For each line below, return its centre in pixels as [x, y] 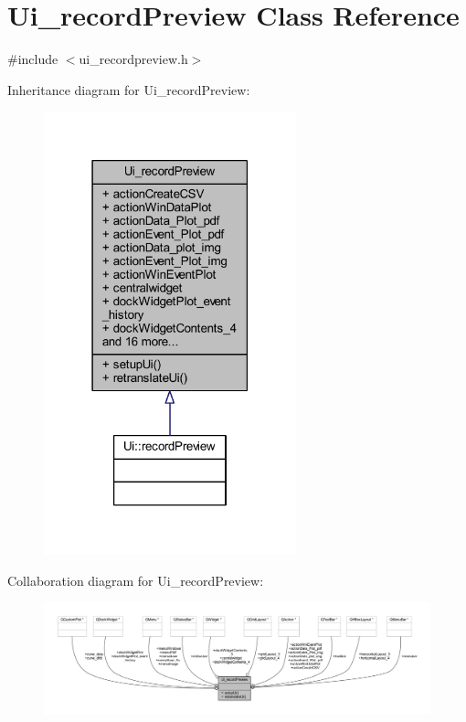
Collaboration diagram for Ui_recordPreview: [136, 580]
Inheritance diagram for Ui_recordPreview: [129, 89]
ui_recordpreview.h [133, 59]
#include [33, 59]
